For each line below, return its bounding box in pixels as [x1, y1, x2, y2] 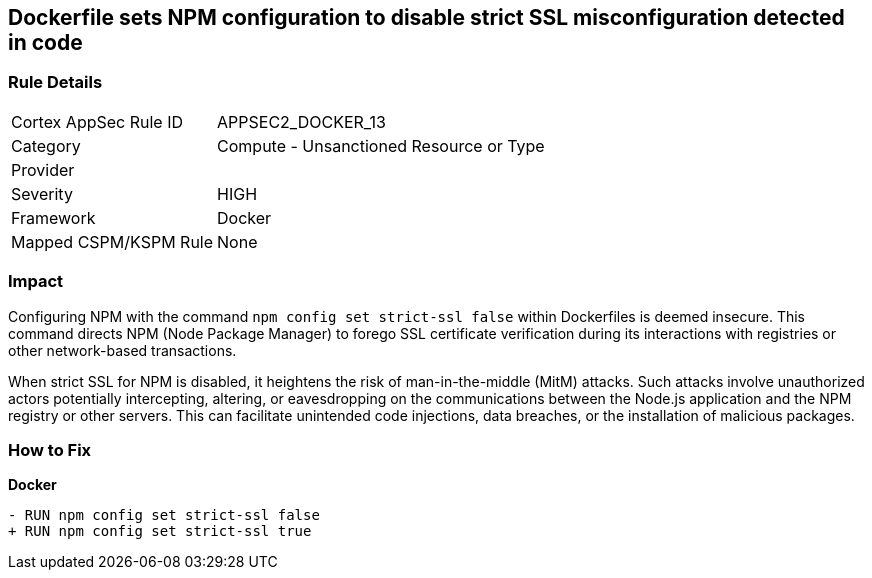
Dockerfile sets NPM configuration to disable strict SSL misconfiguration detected [8, 5, 845, 30]
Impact [8, 271, 64, 292]
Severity [11, 183, 73, 204]
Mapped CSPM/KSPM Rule [11, 231, 214, 252]
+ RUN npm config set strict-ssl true [8, 523, 312, 540]
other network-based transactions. [8, 341, 237, 359]
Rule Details [8, 72, 103, 93]
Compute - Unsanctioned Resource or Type [217, 135, 545, 156]
